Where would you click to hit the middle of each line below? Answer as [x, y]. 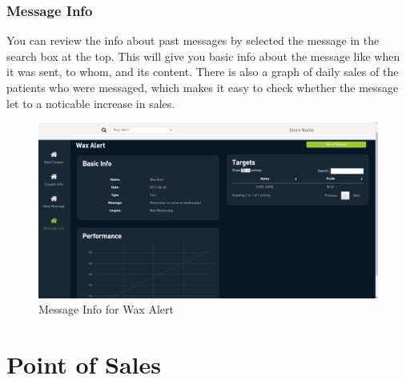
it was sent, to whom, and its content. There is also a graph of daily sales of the [203, 72]
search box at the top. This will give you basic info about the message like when [203, 56]
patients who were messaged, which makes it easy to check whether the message [203, 87]
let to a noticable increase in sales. [91, 103]
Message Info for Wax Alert [107, 309]
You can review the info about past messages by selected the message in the [193, 40]
